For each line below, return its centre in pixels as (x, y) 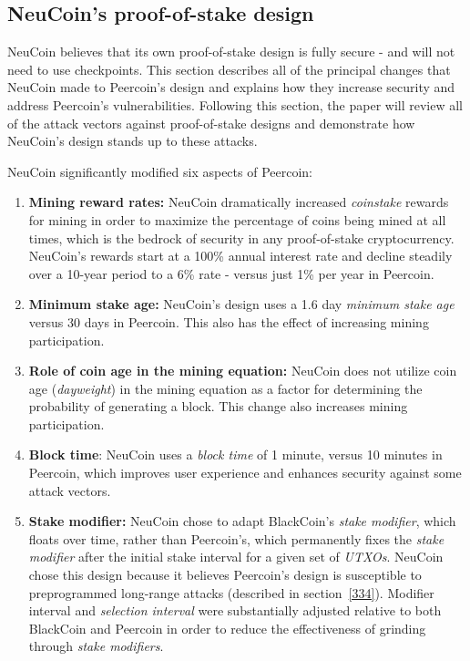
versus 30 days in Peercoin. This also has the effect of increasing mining (229, 321)
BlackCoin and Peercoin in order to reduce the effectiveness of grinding (227, 628)
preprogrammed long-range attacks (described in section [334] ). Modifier (231, 592)
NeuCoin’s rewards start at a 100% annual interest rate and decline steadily (240, 256)
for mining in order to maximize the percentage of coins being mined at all (237, 219)
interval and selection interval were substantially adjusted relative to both (235, 610)
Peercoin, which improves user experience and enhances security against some (245, 473)
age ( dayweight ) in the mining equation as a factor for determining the (225, 388)
